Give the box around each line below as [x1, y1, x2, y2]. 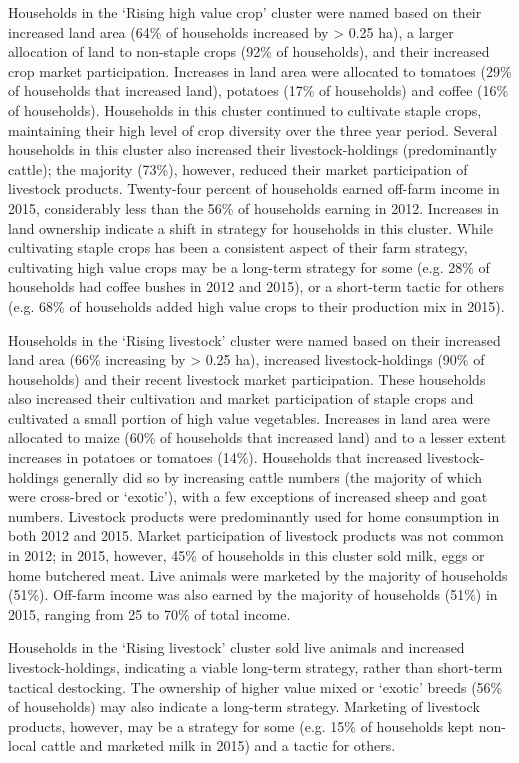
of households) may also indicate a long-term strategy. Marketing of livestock [8, 696, 480, 717]
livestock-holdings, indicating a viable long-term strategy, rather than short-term [8, 657, 503, 677]
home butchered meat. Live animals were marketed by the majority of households [8, 564, 508, 585]
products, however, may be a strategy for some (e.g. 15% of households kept [8, 715, 475, 736]
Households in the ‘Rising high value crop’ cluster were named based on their [8, 2, 482, 22]
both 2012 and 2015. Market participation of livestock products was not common [8, 525, 504, 546]
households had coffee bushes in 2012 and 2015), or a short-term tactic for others [8, 276, 505, 297]
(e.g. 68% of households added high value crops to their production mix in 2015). [8, 295, 505, 316]
